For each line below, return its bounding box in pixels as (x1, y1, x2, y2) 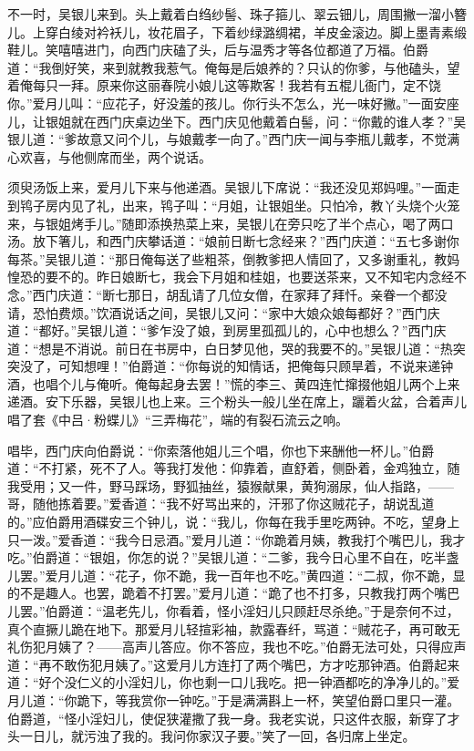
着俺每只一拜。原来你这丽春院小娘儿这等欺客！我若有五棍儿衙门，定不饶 (7, 76, 441, 95)
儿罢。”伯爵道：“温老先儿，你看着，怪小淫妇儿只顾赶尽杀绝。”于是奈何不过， (7, 602, 459, 620)
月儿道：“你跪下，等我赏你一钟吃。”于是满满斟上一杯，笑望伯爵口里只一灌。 (7, 690, 460, 709)
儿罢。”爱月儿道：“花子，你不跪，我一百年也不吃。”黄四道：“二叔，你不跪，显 (7, 565, 466, 584)
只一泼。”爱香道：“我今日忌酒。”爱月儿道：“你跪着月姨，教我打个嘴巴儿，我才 (7, 530, 466, 549)
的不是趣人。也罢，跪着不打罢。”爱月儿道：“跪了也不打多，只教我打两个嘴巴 (7, 583, 460, 602)
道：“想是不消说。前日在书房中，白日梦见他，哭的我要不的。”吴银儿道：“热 (7, 338, 453, 357)
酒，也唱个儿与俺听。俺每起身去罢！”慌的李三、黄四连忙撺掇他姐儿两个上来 (7, 374, 460, 393)
